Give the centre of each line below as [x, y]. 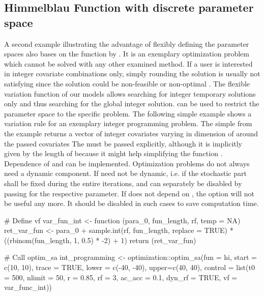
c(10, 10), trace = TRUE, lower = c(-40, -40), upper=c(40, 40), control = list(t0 [129, 267]
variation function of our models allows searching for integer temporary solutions [130, 93]
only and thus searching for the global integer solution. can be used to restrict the [132, 103]
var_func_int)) [28, 287]
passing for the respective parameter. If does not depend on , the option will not [129, 193]
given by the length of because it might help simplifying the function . [113, 153]
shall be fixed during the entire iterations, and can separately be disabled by [123, 183]
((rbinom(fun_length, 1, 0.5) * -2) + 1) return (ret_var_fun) [100, 240]
